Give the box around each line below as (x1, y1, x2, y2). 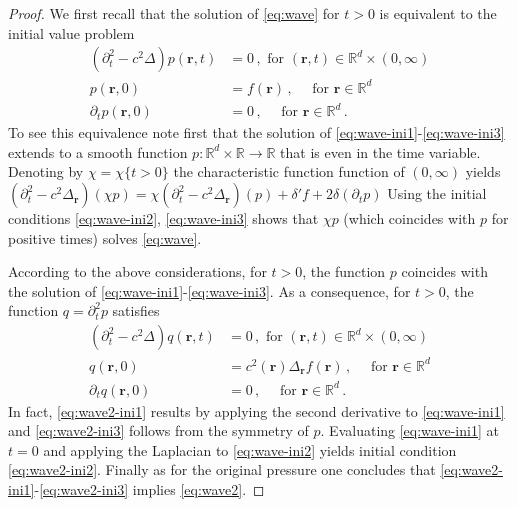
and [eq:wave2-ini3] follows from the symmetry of (8, 420, 309, 441)
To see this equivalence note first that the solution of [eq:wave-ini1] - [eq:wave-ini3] (8, 122, 505, 143)
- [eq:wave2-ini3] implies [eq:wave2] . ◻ (34, 478, 265, 499)
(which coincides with (343, 208, 476, 229)
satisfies (112, 300, 160, 321)
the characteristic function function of (173, 161, 405, 182)
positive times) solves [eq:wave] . (8, 227, 202, 248)
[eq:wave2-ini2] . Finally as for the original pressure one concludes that (8, 459, 436, 480)
